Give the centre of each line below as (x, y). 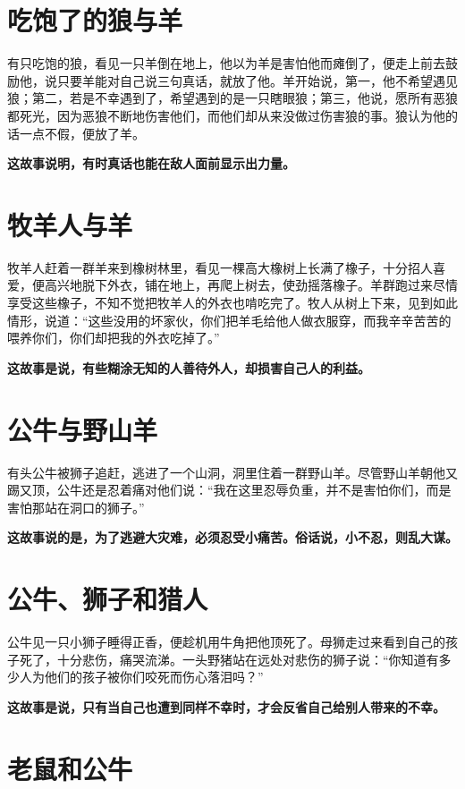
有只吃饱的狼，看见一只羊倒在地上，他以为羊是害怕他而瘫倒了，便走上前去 (226, 63)
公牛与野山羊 (83, 429)
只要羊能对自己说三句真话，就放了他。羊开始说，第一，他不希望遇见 (257, 80)
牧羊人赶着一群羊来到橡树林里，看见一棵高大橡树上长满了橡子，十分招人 (220, 267)
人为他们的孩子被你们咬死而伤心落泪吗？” (141, 677)
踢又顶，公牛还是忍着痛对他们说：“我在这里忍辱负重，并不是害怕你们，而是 (229, 490)
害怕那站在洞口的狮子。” (76, 507)
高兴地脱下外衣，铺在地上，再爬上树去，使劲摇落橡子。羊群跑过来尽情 (251, 285)
